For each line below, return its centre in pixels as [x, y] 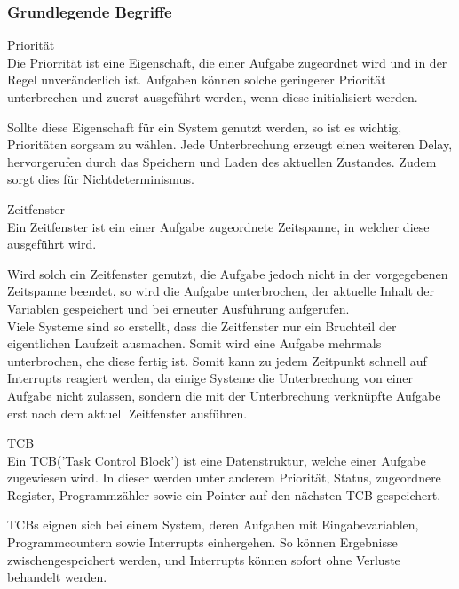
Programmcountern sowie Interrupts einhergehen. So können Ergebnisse [202, 542]
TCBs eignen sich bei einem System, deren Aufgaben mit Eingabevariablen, [213, 525]
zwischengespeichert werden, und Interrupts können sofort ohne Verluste [204, 559]
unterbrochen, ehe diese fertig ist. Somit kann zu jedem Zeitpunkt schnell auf [217, 360]
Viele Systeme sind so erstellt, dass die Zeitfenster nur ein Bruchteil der [202, 326]
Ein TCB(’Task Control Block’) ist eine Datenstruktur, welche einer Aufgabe [217, 460]
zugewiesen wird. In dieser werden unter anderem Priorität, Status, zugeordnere [224, 478]
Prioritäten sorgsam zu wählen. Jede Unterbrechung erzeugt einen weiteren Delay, [230, 144]
